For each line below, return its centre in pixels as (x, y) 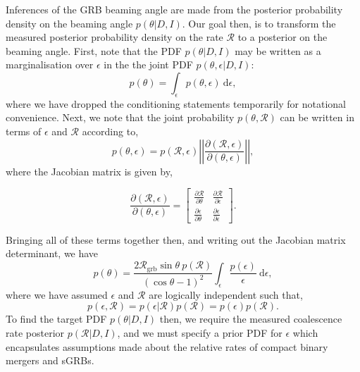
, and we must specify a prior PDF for (200, 333)
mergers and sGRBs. (50, 360)
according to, (110, 131)
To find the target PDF (56, 319)
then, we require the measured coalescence (251, 319)
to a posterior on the (283, 37)
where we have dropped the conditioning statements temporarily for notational (176, 103)
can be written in (317, 117)
